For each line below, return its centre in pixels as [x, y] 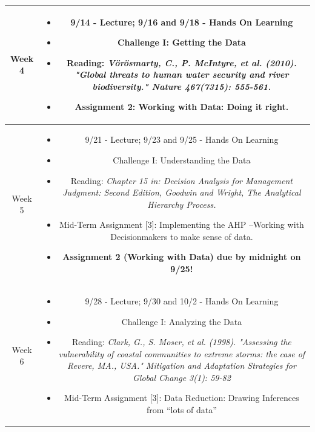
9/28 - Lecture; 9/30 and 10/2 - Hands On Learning [182, 300]
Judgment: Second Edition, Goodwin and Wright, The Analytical [182, 192]
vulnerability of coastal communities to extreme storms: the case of [182, 353]
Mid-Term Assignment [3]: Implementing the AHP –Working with [182, 225]
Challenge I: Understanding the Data [182, 159]
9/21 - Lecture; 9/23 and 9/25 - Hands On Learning [182, 139]
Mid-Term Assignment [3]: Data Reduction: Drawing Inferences [181, 398]
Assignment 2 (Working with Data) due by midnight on [182, 257]
